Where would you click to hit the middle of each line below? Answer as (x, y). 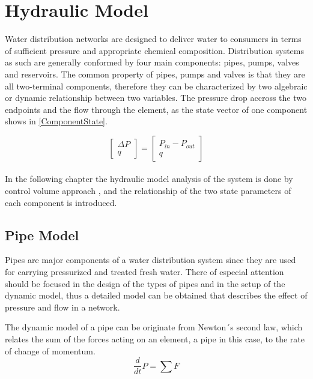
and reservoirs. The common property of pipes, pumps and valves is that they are (155, 74)
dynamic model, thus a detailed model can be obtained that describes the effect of (156, 295)
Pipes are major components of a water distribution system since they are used (150, 260)
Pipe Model (42, 235)
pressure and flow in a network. (62, 307)
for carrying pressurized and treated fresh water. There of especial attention (144, 272)
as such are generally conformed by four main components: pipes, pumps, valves (152, 62)
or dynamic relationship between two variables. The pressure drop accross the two (156, 98)
